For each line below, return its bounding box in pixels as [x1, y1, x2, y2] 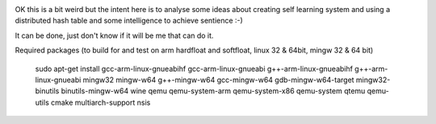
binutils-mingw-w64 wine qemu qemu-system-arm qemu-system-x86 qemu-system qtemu [61, 86, 366, 96]
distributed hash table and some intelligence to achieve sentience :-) [15, 16, 244, 26]
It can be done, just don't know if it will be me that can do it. [15, 31, 214, 40]
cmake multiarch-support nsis [50, 97, 151, 107]
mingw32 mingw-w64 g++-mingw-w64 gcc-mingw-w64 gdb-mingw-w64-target [82, 75, 354, 85]
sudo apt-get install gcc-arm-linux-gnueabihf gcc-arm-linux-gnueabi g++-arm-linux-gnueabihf [35, 64, 353, 73]
